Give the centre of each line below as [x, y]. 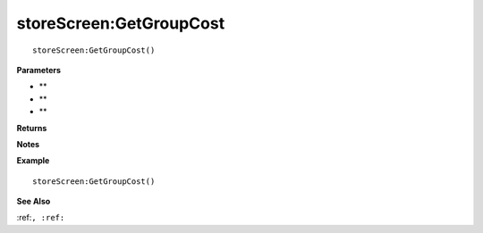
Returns [32, 128]
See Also [34, 202]
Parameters [39, 70]
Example [33, 161]
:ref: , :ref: [41, 218]
